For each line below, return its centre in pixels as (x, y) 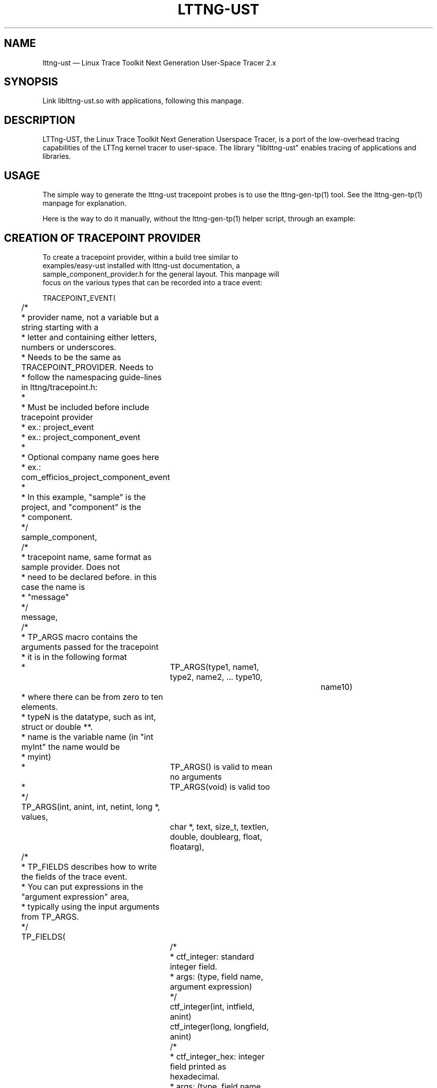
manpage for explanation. (85, 203)
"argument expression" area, (75, 896)
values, (35, 816)
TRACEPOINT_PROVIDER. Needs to (87, 367)
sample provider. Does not (71, 567)
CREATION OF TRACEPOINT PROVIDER (103, 238)
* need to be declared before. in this (89, 577)
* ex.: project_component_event (81, 437)
